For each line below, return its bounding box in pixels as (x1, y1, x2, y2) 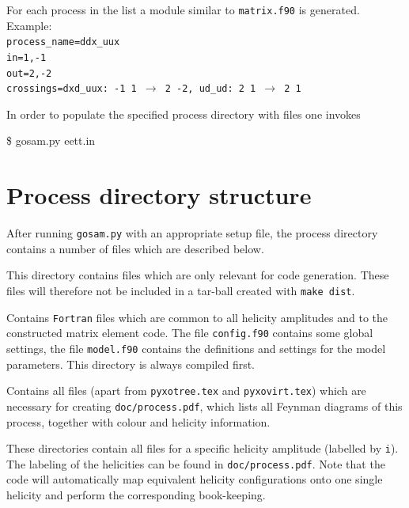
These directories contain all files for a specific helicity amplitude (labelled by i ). (6, 440, 399, 457)
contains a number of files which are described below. (6, 240, 264, 256)
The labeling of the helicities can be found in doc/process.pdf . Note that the (6, 455, 385, 472)
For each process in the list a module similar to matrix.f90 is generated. (6, 2, 360, 17)
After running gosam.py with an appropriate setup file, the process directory (6, 225, 378, 241)
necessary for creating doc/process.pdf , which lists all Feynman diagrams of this (6, 397, 403, 414)
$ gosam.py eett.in (6, 132, 96, 149)
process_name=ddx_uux (6, 36, 120, 48)
